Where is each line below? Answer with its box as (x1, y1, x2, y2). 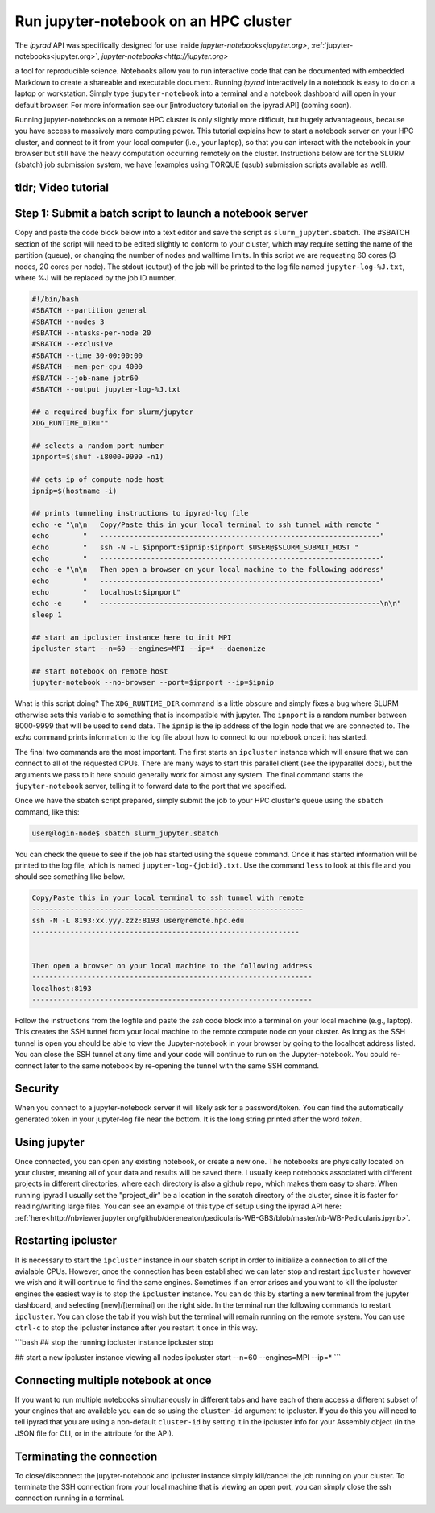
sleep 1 (31, 610, 62, 620)
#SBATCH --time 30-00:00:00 (31, 350, 143, 360)
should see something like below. (14, 872, 126, 881)
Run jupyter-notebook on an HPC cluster (14, 12, 292, 30)
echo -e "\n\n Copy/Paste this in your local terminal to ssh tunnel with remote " (31, 520, 380, 529)
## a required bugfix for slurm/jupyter (31, 407, 193, 417)
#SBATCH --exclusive (31, 339, 113, 349)
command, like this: (14, 806, 80, 817)
